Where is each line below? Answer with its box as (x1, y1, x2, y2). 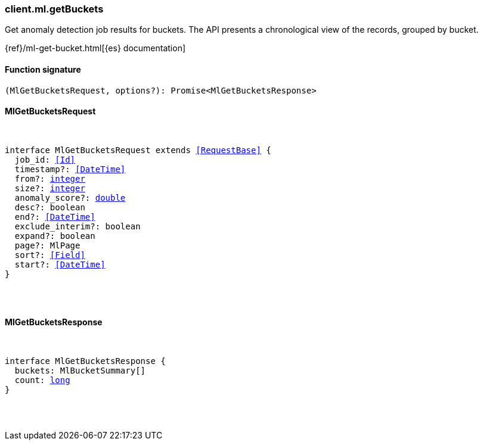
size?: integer (14, 183, 85, 193)
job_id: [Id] (14, 154, 76, 164)
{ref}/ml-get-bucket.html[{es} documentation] (5, 43, 186, 54)
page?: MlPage (14, 240, 80, 250)
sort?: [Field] (14, 250, 85, 260)
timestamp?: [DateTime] (14, 164, 126, 174)
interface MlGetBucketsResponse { (5, 356, 166, 366)
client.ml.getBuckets (5, 3, 104, 15)
